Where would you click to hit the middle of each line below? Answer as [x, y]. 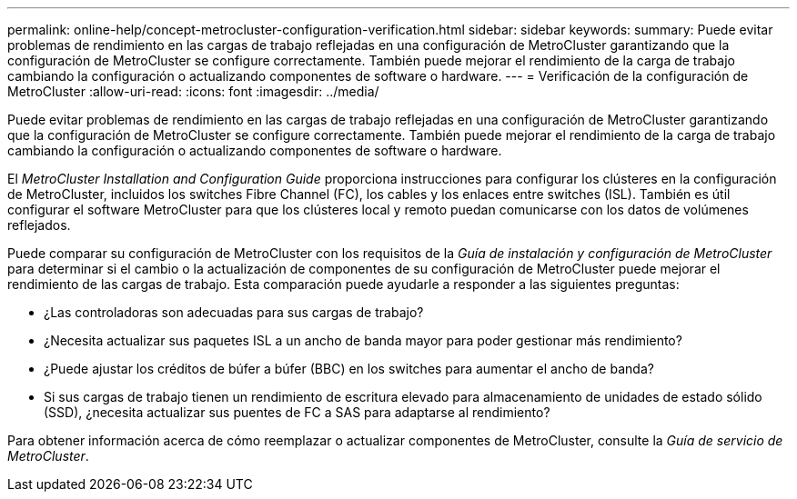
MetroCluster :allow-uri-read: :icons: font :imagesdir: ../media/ [193, 91]
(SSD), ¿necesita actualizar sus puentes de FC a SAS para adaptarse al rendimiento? [297, 412]
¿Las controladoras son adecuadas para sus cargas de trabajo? [234, 312]
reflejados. [39, 225]
